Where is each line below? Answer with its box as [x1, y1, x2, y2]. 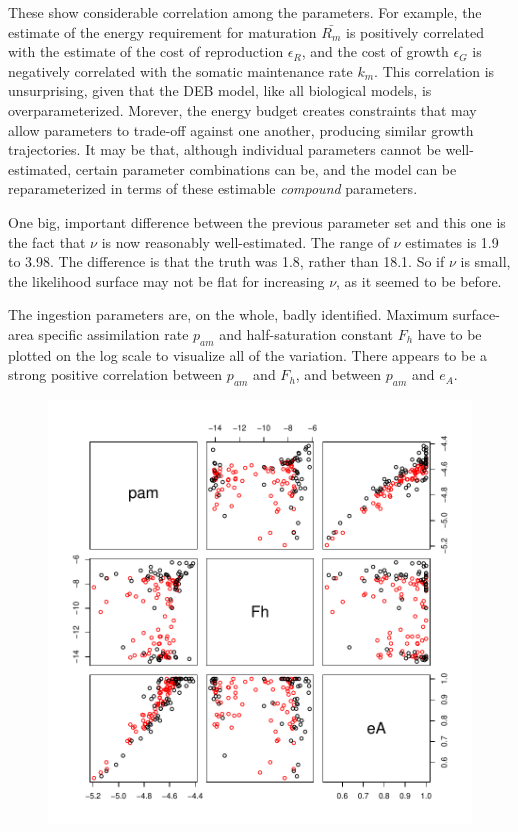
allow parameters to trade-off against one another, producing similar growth [8, 119, 474, 140]
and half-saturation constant [219, 323, 393, 344]
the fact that [8, 231, 86, 252]
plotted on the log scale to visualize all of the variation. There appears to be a [8, 344, 488, 365]
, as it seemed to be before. [336, 270, 502, 291]
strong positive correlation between [8, 364, 223, 385]
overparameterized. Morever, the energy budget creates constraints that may [8, 99, 477, 120]
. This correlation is [374, 60, 495, 81]
